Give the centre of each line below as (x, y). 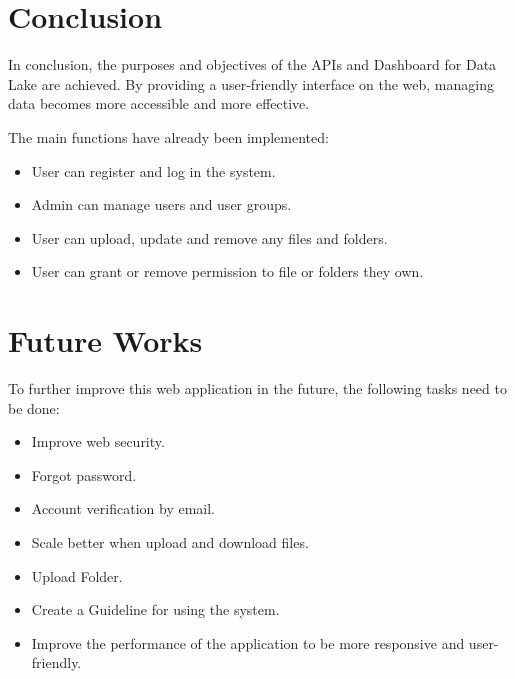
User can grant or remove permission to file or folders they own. (227, 271)
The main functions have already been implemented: (168, 136)
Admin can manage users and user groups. (161, 204)
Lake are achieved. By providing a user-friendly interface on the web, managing (251, 83)
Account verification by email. (123, 508)
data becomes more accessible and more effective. (159, 103)
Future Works (105, 340)
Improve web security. (98, 441)
